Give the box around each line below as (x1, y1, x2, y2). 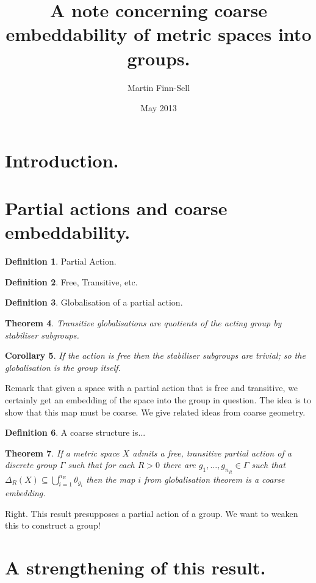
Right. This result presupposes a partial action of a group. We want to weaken (5, 507, 298, 519)
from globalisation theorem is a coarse (144, 472, 285, 485)
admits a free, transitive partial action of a (132, 446, 292, 459)
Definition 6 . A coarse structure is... (5, 426, 146, 439)
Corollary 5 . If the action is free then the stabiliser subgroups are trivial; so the (5, 349, 306, 362)
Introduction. (5, 147, 119, 172)
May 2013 (140, 101, 177, 114)
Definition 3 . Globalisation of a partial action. (5, 296, 183, 309)
